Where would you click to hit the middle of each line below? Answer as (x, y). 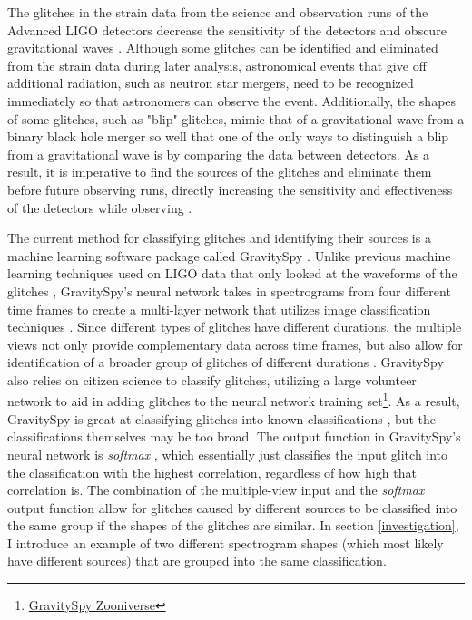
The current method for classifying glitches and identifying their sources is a (219, 238)
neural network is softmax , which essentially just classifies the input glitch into (228, 454)
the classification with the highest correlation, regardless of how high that (212, 472)
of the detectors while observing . (100, 207)
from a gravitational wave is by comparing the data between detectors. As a (219, 154)
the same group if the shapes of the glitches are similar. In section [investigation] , (233, 525)
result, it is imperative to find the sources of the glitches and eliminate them (220, 172)
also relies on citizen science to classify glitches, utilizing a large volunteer (212, 379)
